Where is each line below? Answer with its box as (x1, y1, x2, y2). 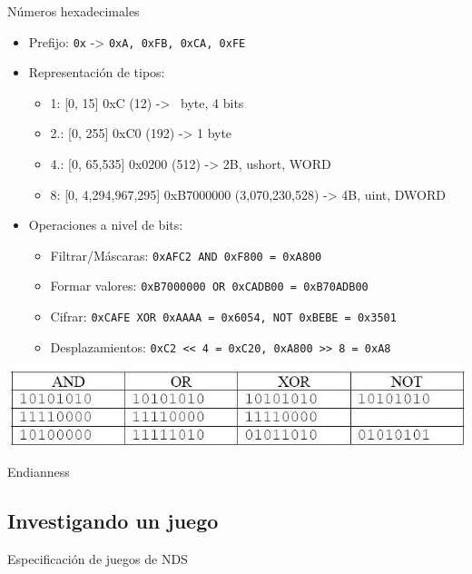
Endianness (7, 461, 70, 480)
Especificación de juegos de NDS (7, 549, 188, 568)
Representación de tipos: (28, 63, 165, 82)
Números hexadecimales (7, 2, 140, 20)
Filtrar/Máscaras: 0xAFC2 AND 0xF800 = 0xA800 (50, 245, 322, 264)
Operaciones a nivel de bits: (28, 215, 183, 234)
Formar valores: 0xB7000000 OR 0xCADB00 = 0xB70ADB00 (50, 276, 369, 295)
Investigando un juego (7, 506, 219, 534)
